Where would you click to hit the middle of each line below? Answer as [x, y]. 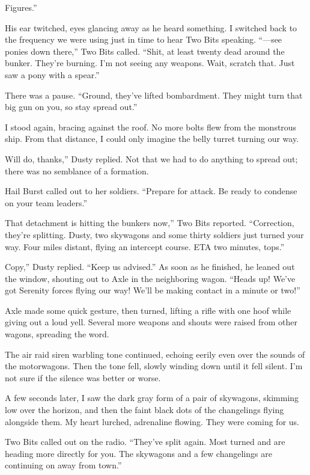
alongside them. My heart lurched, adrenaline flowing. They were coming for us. [152, 421]
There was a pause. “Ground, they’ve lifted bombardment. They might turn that [154, 95]
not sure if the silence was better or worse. [83, 377]
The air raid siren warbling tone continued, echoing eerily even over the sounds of [155, 354]
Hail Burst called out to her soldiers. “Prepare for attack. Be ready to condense [151, 191]
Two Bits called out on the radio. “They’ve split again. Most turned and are [145, 442]
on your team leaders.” [46, 202]
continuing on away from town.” [63, 465]
